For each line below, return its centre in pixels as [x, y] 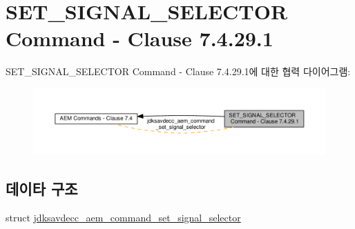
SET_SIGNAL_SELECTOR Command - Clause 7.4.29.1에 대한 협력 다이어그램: [178, 71]
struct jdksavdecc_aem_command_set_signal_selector [123, 217]
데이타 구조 [42, 188]
